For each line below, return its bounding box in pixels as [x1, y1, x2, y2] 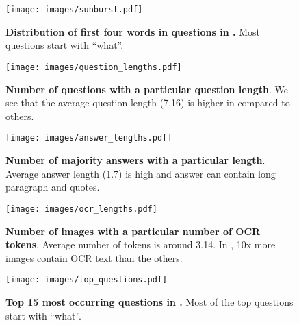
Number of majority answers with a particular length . [5, 153, 265, 167]
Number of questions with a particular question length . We [5, 82, 288, 96]
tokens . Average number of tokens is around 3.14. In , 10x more [5, 237, 276, 252]
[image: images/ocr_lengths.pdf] [5, 204, 157, 214]
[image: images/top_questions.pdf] [5, 275, 168, 285]
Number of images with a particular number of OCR [5, 224, 261, 238]
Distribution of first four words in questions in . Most [5, 24, 260, 38]
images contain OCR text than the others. [5, 250, 183, 265]
